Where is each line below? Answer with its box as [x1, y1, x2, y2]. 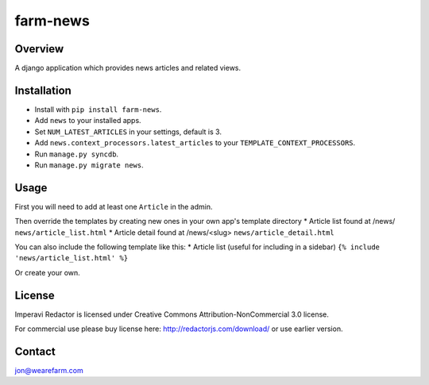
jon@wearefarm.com [14, 365, 83, 375]
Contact [14, 345, 56, 358]
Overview [14, 42, 64, 56]
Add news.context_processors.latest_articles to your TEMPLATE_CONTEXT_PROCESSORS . [34, 138, 356, 148]
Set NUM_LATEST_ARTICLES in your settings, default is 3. [34, 127, 222, 137]
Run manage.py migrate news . [34, 160, 144, 170]
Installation [14, 83, 71, 97]
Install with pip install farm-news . [34, 104, 162, 114]
